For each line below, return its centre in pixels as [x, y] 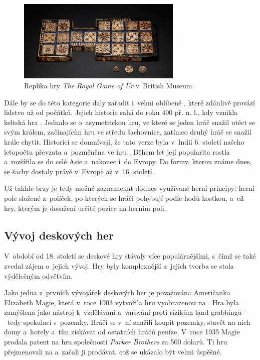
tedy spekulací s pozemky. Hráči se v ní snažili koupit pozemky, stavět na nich [129, 322]
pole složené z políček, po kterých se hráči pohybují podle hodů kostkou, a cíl [124, 198]
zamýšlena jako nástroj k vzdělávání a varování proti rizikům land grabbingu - [125, 312]
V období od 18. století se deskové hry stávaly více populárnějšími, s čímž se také [130, 256]
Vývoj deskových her [59, 235]
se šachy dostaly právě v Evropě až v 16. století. [79, 171]
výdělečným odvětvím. [38, 275]
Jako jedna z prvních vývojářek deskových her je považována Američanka [117, 292]
